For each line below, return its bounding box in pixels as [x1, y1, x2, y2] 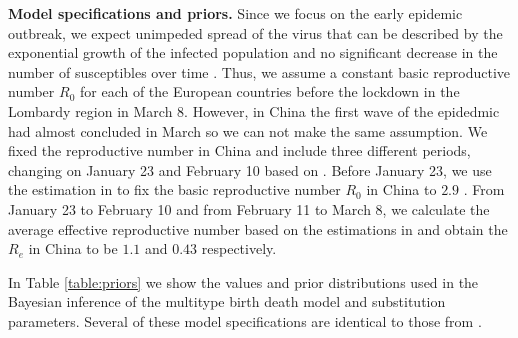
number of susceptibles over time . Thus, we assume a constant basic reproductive [8, 61, 510, 82]
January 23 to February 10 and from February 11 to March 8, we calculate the [8, 198, 490, 219]
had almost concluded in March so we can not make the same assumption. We [8, 120, 488, 141]
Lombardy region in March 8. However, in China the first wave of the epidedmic [8, 100, 500, 121]
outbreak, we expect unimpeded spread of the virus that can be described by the [8, 22, 503, 43]
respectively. [201, 238, 277, 259]
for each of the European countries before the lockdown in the [79, 81, 460, 102]
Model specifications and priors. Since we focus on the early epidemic [8, 3, 463, 23]
